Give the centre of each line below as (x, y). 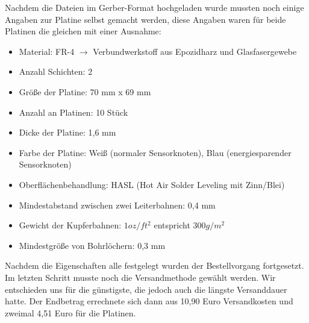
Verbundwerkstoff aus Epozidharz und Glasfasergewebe (195, 51)
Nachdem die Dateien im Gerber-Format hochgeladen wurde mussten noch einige (154, 7)
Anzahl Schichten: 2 (56, 71)
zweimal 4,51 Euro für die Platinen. (70, 312)
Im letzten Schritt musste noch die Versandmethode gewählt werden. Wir (140, 277)
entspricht (172, 225)
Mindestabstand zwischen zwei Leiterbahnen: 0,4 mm (117, 205)
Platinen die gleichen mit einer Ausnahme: (83, 31)
